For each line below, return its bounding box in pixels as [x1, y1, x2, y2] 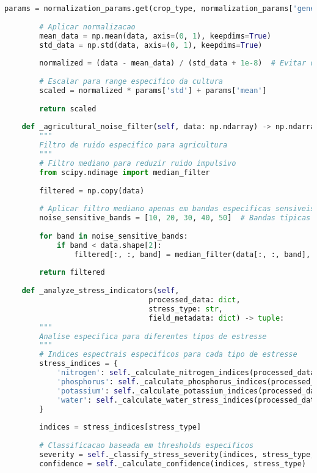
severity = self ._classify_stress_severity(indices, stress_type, [39, 450, 315, 459]
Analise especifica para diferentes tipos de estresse [39, 332, 267, 341]
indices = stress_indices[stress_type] [39, 423, 202, 432]
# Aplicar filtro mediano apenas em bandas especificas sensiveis [39, 204, 315, 214]
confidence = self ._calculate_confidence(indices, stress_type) [39, 459, 307, 468]
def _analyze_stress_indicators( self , [21, 286, 180, 296]
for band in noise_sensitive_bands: [39, 231, 188, 240]
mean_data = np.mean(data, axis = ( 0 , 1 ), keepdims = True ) [39, 31, 271, 40]
